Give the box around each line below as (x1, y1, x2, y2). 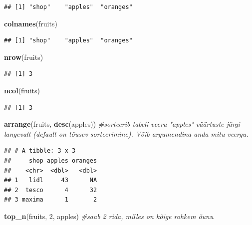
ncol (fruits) (4, 85, 40, 95)
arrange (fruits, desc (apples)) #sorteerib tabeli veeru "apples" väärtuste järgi (4, 119, 240, 129)
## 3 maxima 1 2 (4, 196, 97, 204)
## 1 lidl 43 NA (4, 177, 97, 184)
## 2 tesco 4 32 (4, 186, 97, 194)
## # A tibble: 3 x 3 (4, 147, 76, 155)
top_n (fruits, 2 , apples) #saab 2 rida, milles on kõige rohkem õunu (4, 211, 214, 221)
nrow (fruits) (4, 51, 43, 62)
